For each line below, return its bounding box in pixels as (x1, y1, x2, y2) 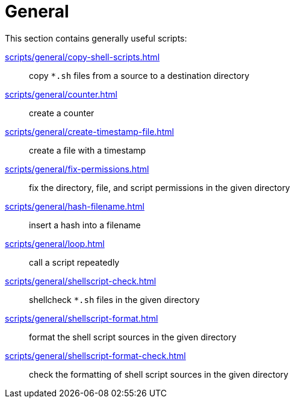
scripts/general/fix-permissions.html (5, 163, 149, 174)
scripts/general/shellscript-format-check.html (5, 350, 186, 361)
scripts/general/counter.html (5, 89, 117, 99)
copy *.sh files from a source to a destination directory (29, 70, 250, 81)
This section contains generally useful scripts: (5, 33, 187, 43)
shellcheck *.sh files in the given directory (29, 294, 200, 305)
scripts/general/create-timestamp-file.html (5, 126, 174, 137)
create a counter (29, 107, 95, 118)
